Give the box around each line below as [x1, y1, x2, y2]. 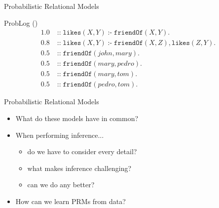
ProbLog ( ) [4, 17, 38, 28]
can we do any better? [27, 179, 95, 190]
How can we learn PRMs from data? [15, 196, 126, 206]
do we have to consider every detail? [27, 146, 137, 157]
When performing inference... [15, 129, 104, 140]
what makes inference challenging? [27, 163, 132, 173]
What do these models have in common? [15, 113, 139, 123]
